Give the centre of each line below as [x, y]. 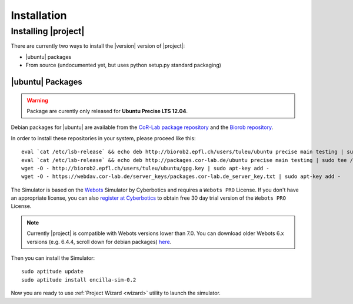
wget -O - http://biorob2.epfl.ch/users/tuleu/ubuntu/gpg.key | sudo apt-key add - [146, 168]
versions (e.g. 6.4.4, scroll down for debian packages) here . [99, 242]
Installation [39, 15]
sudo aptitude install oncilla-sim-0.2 [79, 280]
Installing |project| [48, 31]
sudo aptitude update [52, 272]
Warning [37, 100]
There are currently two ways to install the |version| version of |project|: [98, 46]
